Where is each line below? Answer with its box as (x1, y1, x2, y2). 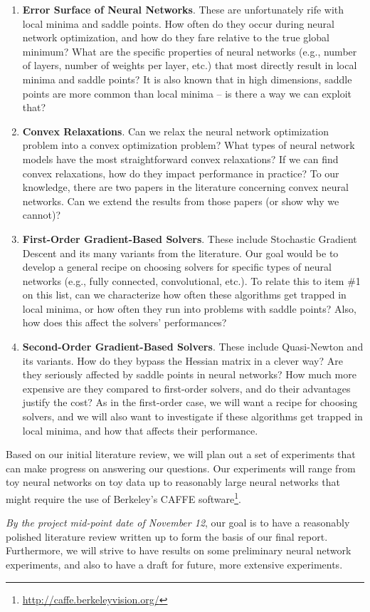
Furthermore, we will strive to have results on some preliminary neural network (6, 543, 351, 558)
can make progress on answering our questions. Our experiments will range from (6, 460, 356, 475)
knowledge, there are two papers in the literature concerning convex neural (22, 180, 349, 195)
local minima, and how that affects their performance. (22, 422, 258, 437)
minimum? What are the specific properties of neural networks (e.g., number (22, 43, 357, 58)
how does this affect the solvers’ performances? (22, 315, 227, 330)
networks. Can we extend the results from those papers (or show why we (22, 193, 339, 208)
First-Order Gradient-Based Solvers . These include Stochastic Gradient (22, 231, 357, 246)
